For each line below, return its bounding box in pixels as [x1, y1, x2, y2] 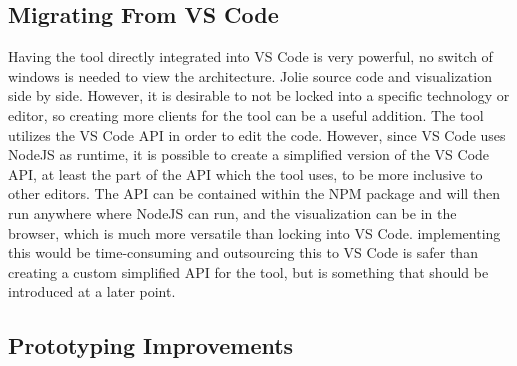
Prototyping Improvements [8, 330, 294, 361]
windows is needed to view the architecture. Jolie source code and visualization [8, 65, 492, 86]
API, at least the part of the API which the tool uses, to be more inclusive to [8, 163, 483, 184]
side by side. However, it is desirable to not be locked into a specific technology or [8, 85, 510, 106]
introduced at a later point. [8, 281, 176, 302]
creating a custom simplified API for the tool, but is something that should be [8, 261, 489, 282]
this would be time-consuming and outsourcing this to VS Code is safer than [8, 242, 478, 263]
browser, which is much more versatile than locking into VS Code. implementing [8, 222, 501, 243]
